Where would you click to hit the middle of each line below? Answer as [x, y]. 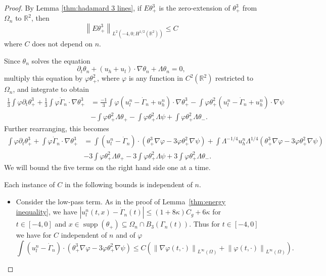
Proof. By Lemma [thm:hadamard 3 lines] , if [73, 8]
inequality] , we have [46, 212]
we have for [34, 235]
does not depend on [62, 43]
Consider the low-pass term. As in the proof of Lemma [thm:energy [121, 201]
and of [126, 235]
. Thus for [204, 224]
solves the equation [61, 60]
